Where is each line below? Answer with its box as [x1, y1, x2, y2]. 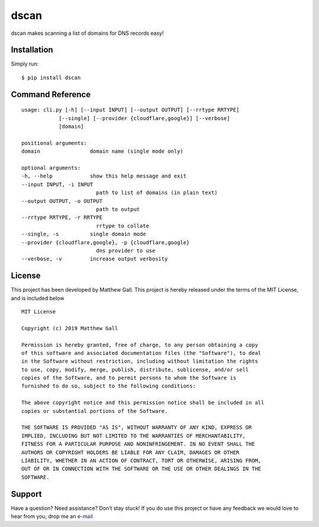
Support [11, 489, 42, 499]
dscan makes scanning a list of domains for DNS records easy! [11, 30, 164, 37]
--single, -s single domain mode [21, 231, 147, 238]
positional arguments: [21, 140, 87, 146]
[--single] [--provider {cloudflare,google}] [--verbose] [58, 115, 230, 121]
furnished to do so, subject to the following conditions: [21, 383, 196, 390]
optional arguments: [21, 164, 81, 171]
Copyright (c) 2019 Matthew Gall [21, 325, 118, 331]
